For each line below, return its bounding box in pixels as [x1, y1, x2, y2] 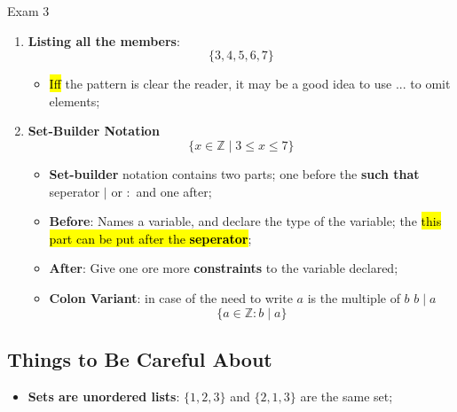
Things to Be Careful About [7, 345, 272, 372]
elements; [49, 91, 100, 110]
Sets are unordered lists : [28, 386, 180, 405]
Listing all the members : [28, 31, 180, 50]
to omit [410, 74, 451, 93]
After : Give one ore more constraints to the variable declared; [49, 259, 398, 277]
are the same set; [300, 386, 393, 405]
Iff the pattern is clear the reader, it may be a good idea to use [49, 74, 392, 93]
